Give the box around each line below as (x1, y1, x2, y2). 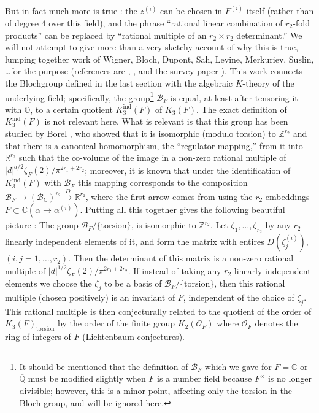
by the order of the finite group (57, 317, 175, 330)
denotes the (255, 317, 298, 330)
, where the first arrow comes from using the (85, 190, 253, 203)
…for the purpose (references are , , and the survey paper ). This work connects (5, 64, 302, 77)
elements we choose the (5, 277, 92, 290)
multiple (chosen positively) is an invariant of (5, 290, 175, 303)
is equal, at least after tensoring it (170, 91, 298, 104)
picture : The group (5, 218, 79, 231)
